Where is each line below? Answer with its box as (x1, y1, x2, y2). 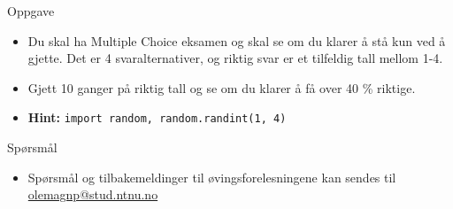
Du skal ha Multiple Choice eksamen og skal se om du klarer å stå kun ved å (27, 31, 446, 50)
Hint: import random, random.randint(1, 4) (27, 108, 287, 127)
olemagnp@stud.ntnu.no (27, 185, 158, 204)
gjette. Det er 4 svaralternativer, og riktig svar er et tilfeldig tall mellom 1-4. (27, 49, 443, 67)
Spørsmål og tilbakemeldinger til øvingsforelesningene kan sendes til (27, 167, 396, 186)
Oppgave (7, 2, 55, 19)
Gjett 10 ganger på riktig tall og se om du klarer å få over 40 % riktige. (27, 78, 416, 97)
